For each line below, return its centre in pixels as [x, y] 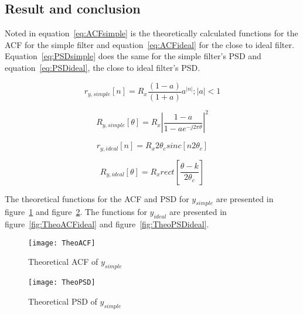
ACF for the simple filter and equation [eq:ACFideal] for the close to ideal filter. [149, 44]
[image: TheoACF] [62, 243]
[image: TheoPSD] [62, 283]
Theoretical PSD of [63, 301]
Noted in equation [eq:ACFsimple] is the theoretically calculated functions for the [151, 33]
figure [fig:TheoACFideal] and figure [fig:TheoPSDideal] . [107, 224]
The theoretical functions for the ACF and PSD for [97, 198]
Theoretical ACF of [63, 262]
